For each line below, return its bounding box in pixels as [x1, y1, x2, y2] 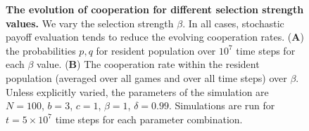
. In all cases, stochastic [182, 15, 284, 30]
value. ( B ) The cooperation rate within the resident [37, 57, 260, 71]
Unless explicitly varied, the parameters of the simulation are [6, 84, 269, 99]
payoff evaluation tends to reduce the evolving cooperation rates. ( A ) [6, 29, 304, 44]
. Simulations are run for [168, 98, 275, 113]
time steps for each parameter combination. [55, 111, 243, 126]
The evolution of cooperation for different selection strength [6, 2, 304, 16]
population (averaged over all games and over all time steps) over [6, 70, 287, 85]
